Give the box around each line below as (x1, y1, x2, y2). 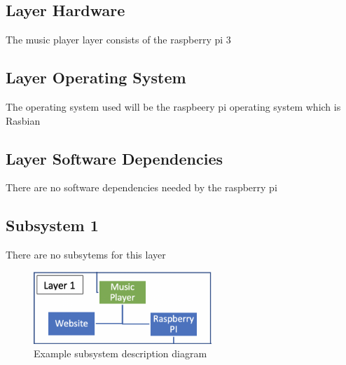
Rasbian (6, 113, 41, 128)
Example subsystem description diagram (34, 346, 207, 361)
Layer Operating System (6, 67, 186, 88)
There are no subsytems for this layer (6, 247, 166, 262)
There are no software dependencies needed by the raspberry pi (6, 180, 277, 195)
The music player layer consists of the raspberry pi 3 (6, 32, 231, 47)
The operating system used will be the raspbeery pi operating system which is (6, 99, 341, 113)
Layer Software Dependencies (6, 147, 223, 169)
